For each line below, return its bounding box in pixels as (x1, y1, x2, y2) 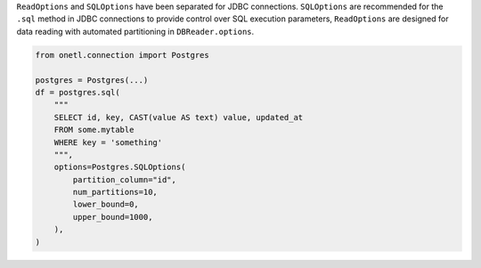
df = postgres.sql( (35, 87, 120, 97)
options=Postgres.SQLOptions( (53, 162, 186, 173)
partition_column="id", (72, 175, 177, 184)
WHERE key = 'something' (53, 137, 163, 147)
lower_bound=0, (72, 199, 140, 209)
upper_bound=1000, (72, 212, 153, 222)
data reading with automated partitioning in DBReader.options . (16, 26, 255, 37)
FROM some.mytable (53, 125, 135, 135)
